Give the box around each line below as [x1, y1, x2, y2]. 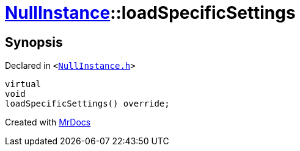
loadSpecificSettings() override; [5, 99, 170, 109]
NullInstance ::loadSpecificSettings [5, 2, 296, 23]
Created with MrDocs [5, 117, 91, 128]
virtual [5, 79, 42, 90]
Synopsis [5, 34, 63, 50]
